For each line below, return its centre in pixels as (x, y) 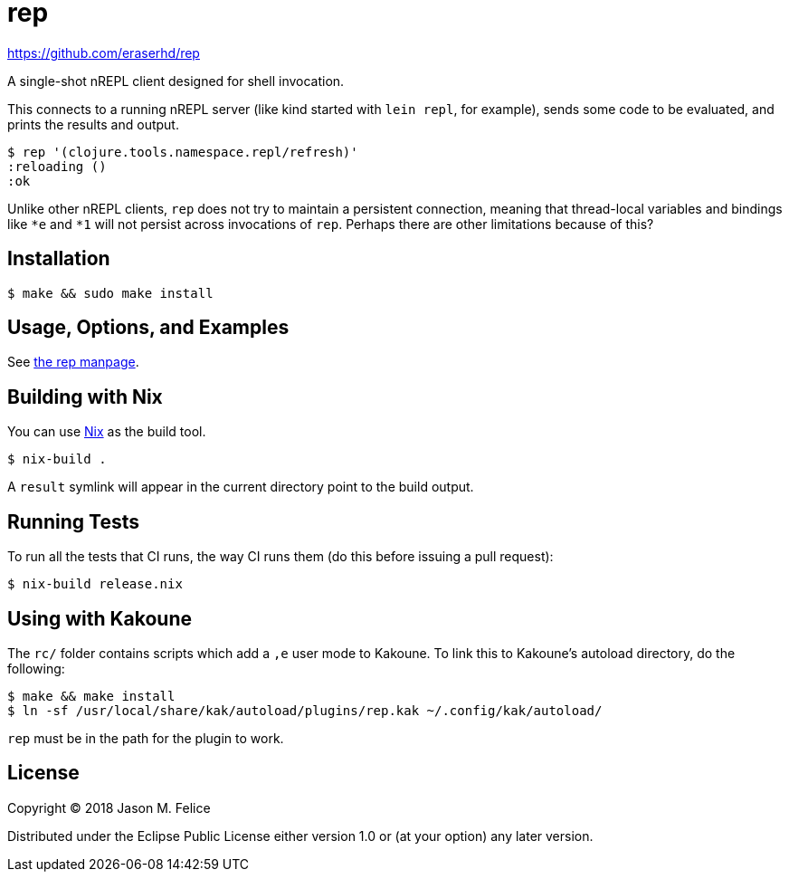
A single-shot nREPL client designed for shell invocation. (176, 81)
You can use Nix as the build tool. (107, 432)
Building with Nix (85, 397)
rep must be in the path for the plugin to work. (146, 738)
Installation (59, 259)
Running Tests (73, 521)
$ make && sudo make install (110, 293)
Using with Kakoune (100, 618)
